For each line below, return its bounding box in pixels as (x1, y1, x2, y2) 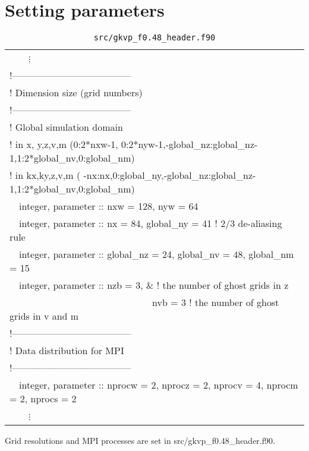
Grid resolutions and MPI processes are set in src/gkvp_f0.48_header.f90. (5, 434, 275, 447)
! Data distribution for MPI (10, 343, 124, 358)
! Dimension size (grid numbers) (10, 86, 143, 100)
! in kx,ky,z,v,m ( (10, 168, 81, 182)
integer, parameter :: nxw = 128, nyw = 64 (19, 199, 198, 213)
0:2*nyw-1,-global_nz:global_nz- (121, 137, 258, 152)
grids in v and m (10, 309, 79, 323)
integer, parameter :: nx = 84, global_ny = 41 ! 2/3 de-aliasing (19, 216, 282, 231)
